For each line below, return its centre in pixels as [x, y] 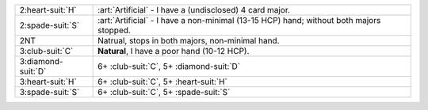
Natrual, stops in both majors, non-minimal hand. [189, 41]
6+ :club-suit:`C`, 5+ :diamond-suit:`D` [169, 66]
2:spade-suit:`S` [50, 25]
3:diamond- [41, 61]
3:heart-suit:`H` [48, 82]
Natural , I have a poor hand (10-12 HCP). [174, 51]
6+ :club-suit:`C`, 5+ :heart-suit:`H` [162, 82]
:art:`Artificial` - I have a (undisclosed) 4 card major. [194, 10]
